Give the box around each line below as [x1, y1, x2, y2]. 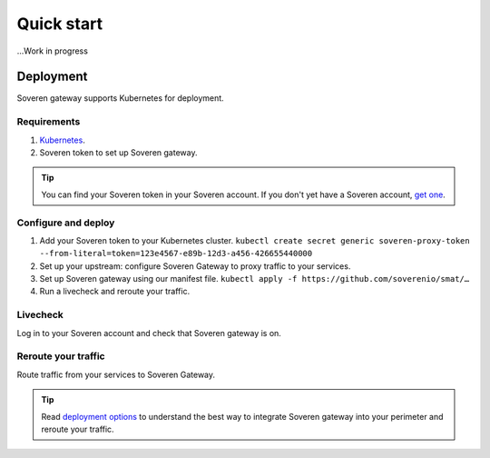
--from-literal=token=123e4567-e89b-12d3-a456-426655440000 [39, 248, 313, 259]
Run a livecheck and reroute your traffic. [39, 286, 191, 297]
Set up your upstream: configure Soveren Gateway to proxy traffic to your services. [39, 260, 351, 272]
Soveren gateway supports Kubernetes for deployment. [16, 93, 224, 104]
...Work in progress [16, 45, 88, 56]
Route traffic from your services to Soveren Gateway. [16, 369, 216, 380]
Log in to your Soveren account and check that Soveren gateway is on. [16, 327, 281, 338]
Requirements [16, 115, 81, 128]
